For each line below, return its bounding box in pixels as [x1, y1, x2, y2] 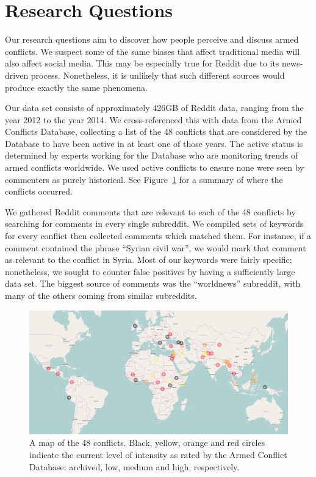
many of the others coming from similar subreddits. [5, 289, 197, 301]
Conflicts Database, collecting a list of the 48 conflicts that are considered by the [5, 125, 307, 138]
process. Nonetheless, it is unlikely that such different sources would [31, 68, 285, 81]
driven [5, 68, 29, 81]
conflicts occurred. [5, 185, 73, 198]
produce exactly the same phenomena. [5, 81, 148, 93]
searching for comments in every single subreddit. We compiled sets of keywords [5, 217, 304, 230]
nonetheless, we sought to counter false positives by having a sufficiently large [5, 265, 295, 278]
